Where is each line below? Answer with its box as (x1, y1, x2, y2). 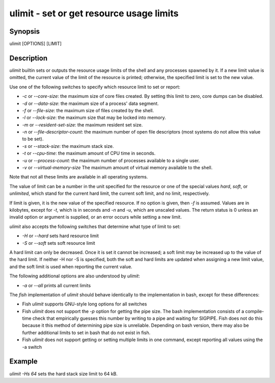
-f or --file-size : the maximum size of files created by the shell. (22, 107, 154, 113)
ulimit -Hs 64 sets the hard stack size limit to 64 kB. (9, 370, 118, 377)
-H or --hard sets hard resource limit (22, 233, 99, 239)
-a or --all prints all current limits (22, 282, 91, 288)
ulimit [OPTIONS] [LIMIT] (9, 41, 62, 47)
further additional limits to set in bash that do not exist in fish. (22, 329, 151, 336)
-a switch (22, 344, 42, 350)
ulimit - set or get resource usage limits (9, 8, 179, 19)
